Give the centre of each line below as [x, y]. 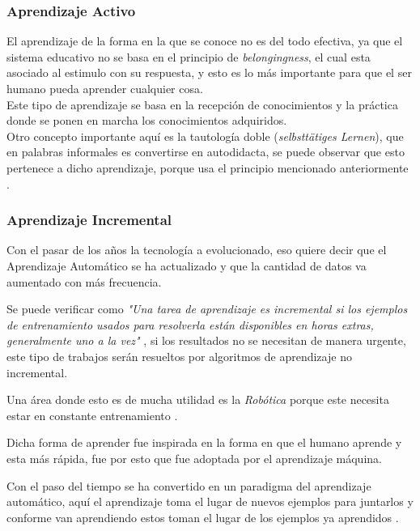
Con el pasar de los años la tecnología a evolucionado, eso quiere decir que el [197, 250]
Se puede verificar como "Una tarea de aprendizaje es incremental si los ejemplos [207, 309]
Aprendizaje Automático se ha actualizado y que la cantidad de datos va [187, 265]
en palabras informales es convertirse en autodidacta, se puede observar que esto [206, 152]
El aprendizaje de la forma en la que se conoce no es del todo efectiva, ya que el [205, 41]
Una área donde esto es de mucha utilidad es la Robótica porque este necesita [198, 399]
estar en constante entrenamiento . [92, 415]
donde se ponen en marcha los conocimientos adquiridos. [147, 120]
